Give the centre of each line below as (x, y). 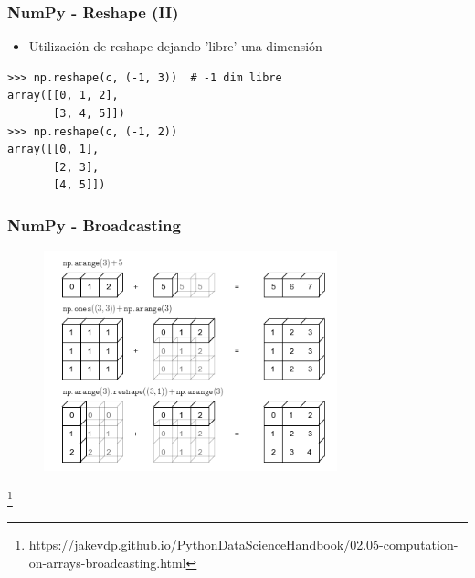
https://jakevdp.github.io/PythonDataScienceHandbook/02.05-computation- (243, 544)
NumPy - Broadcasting (94, 225)
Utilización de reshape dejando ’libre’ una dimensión (175, 46)
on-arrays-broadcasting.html (107, 562)
